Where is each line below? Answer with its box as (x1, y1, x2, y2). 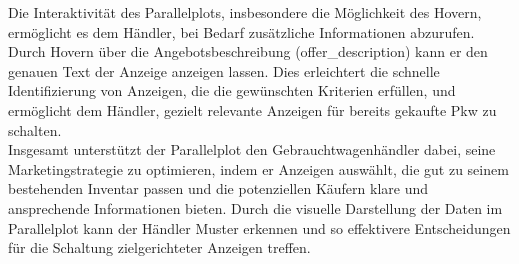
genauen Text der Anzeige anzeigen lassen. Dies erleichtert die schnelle (8, 60, 440, 81)
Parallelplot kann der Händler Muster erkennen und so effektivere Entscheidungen (8, 217, 511, 238)
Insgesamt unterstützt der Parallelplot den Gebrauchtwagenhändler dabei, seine (8, 139, 496, 160)
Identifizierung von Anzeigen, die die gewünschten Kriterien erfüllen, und (8, 80, 456, 101)
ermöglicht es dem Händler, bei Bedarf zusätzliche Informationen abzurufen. (8, 21, 475, 42)
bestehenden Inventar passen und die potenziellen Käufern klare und (8, 178, 428, 199)
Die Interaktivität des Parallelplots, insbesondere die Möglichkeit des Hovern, (8, 2, 482, 22)
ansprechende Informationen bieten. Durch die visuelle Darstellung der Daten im (8, 197, 503, 218)
